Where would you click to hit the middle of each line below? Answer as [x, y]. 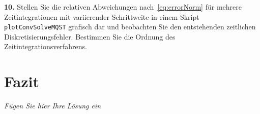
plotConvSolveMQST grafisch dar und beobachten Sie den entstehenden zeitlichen [130, 27]
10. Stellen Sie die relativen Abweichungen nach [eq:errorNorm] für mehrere [123, 7]
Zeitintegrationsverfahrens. [46, 46]
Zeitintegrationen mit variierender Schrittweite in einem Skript [102, 16]
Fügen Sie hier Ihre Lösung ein [53, 106]
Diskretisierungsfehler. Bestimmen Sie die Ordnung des [90, 36]
